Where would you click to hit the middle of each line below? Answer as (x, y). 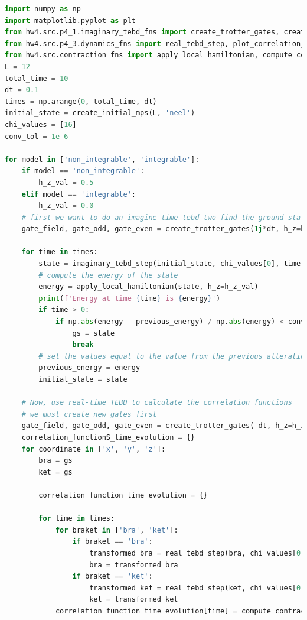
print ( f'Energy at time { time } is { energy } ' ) (130, 298)
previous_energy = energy (89, 368)
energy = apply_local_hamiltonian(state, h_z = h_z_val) (148, 287)
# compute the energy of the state (108, 275)
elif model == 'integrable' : (79, 194)
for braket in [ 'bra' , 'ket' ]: (117, 530)
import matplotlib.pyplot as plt (70, 20)
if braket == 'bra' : (112, 542)
